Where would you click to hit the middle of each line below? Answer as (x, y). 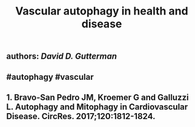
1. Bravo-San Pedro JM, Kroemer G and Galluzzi (97, 97)
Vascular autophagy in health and (102, 11)
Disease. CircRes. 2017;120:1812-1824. (81, 116)
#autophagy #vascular (50, 77)
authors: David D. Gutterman (61, 57)
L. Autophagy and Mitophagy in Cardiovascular (97, 107)
